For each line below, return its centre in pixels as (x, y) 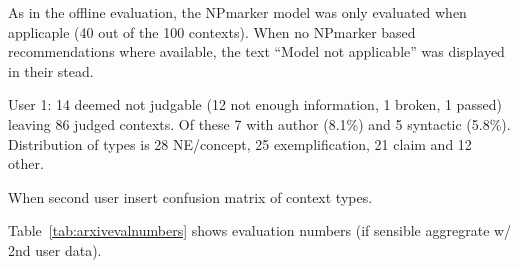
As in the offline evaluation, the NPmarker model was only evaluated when (237, 12)
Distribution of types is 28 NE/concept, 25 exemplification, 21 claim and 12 (240, 143)
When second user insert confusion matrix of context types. (190, 196)
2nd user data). (55, 249)
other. (26, 163)
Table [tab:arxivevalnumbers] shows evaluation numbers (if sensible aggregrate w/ (260, 230)
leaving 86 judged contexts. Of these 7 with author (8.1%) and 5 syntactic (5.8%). (259, 123)
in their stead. (51, 70)
